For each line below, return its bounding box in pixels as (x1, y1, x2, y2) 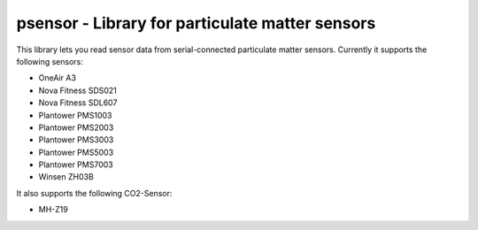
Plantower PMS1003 (38, 110, 112, 120)
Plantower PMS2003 (38, 122, 114, 133)
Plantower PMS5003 (38, 147, 114, 157)
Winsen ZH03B (38, 172, 95, 182)
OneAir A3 (38, 73, 77, 83)
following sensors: (16, 56, 84, 66)
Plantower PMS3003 (38, 134, 114, 145)
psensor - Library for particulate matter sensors (16, 13, 376, 33)
